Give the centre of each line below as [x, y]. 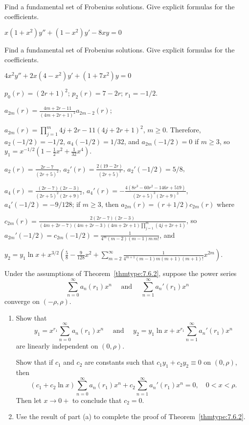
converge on [22, 301]
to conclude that [97, 400]
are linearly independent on [57, 345]
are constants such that [119, 362]
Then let [29, 400]
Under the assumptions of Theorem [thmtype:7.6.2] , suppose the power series [121, 273]
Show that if [34, 362]
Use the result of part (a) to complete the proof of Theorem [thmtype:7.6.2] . [131, 416]
